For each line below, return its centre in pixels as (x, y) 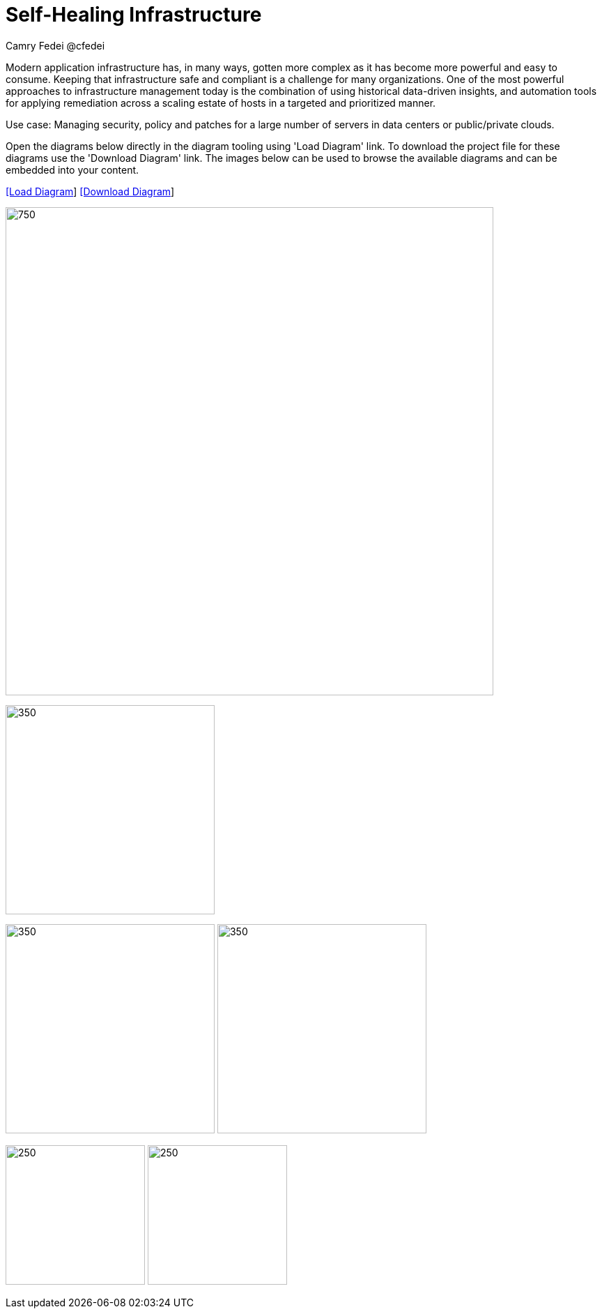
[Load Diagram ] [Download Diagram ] (90, 191)
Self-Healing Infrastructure (134, 15)
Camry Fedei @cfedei (55, 45)
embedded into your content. (72, 169)
